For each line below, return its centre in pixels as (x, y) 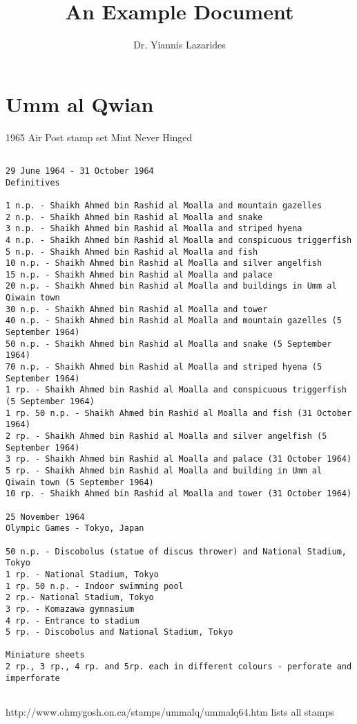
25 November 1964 (45, 517)
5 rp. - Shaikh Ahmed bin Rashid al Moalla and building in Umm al (164, 470)
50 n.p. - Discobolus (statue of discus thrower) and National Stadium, (176, 551)
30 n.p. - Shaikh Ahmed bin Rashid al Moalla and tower (137, 309)
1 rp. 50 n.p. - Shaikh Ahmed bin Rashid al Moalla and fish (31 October (179, 413)
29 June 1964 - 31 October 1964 (80, 171)
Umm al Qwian (80, 103)
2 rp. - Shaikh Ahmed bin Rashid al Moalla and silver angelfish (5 (166, 436)
